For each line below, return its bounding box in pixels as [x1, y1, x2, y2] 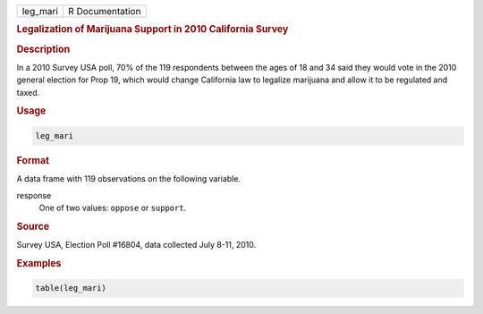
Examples [16, 257, 62, 269]
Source [16, 220, 50, 233]
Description [16, 43, 71, 55]
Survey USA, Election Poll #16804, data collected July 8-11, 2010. [16, 240, 257, 250]
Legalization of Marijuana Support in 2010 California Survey [16, 23, 289, 36]
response [16, 190, 52, 200]
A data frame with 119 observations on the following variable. [16, 174, 241, 184]
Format [16, 154, 49, 166]
